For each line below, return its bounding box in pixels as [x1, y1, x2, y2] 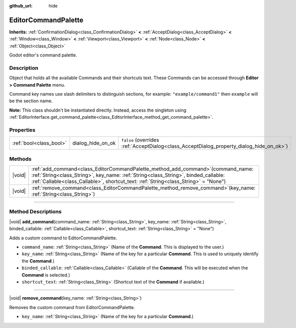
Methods [9, 155, 32, 162]
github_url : [9, 3, 32, 8]
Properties [9, 126, 36, 133]
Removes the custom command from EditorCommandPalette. [9, 304, 135, 310]
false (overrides [121, 137, 159, 144]
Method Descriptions [9, 208, 62, 215]
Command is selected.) [21, 272, 70, 278]
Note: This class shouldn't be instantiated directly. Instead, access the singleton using [9, 107, 187, 113]
